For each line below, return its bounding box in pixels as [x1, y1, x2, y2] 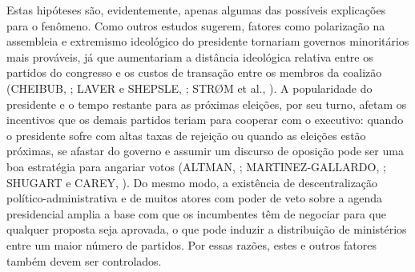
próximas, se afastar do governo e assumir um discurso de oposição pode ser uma [6, 142, 404, 159]
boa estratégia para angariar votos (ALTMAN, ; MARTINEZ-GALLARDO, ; [6, 158, 386, 174]
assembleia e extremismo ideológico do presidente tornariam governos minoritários [6, 33, 409, 50]
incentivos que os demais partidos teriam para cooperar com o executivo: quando [6, 111, 404, 128]
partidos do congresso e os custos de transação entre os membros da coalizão [6, 64, 382, 81]
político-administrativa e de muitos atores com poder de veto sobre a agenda [6, 190, 383, 206]
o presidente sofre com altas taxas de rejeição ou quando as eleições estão [6, 126, 366, 143]
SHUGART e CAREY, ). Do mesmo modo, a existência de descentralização [6, 174, 378, 190]
